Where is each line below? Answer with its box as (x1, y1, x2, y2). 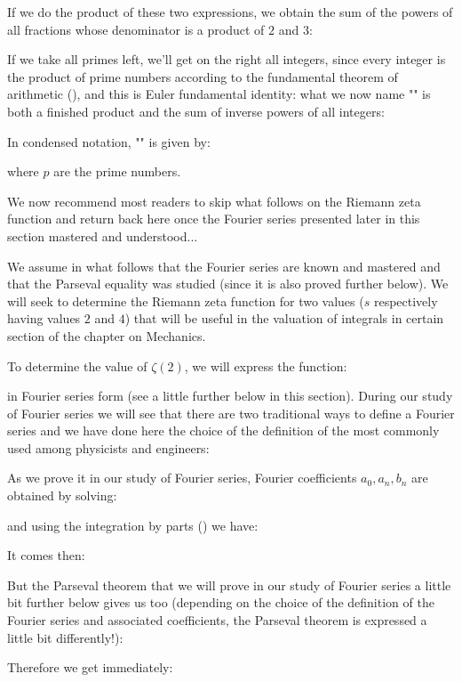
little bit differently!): (7, 628, 123, 646)
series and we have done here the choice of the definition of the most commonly (7, 421, 440, 440)
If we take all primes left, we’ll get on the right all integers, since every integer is (7, 50, 446, 69)
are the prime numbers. (53, 162, 181, 181)
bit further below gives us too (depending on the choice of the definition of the (7, 593, 434, 612)
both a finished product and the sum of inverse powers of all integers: (7, 101, 385, 120)
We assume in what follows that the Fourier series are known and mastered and (7, 256, 441, 275)
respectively (373, 291, 438, 310)
